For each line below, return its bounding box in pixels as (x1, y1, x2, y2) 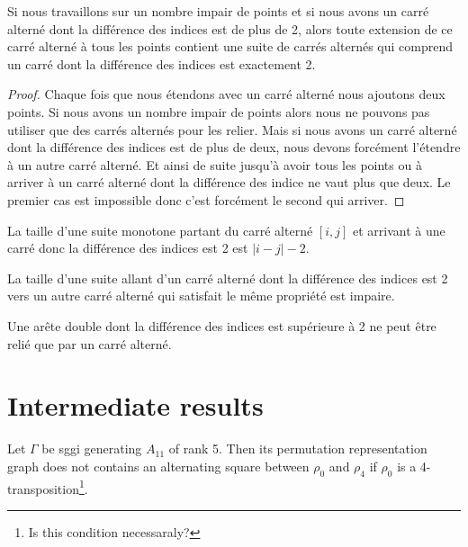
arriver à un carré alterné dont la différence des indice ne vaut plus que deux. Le (7, 173, 451, 192)
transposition (7, 479, 79, 498)
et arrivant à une (353, 220, 445, 239)
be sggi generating (41, 439, 142, 458)
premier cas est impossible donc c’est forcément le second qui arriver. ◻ (7, 190, 405, 209)
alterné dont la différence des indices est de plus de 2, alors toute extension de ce (7, 19, 453, 38)
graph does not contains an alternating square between (7, 456, 310, 475)
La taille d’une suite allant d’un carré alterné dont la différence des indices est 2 (7, 268, 448, 287)
